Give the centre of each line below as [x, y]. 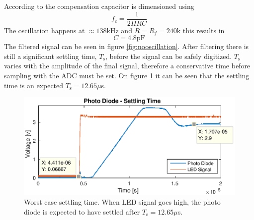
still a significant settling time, [50, 56]
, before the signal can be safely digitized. [169, 56]
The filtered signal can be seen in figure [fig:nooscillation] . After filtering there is [127, 46]
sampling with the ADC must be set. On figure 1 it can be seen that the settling [127, 76]
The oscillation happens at [44, 30]
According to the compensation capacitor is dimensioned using [99, 6]
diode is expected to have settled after [82, 211]
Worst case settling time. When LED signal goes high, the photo [122, 202]
